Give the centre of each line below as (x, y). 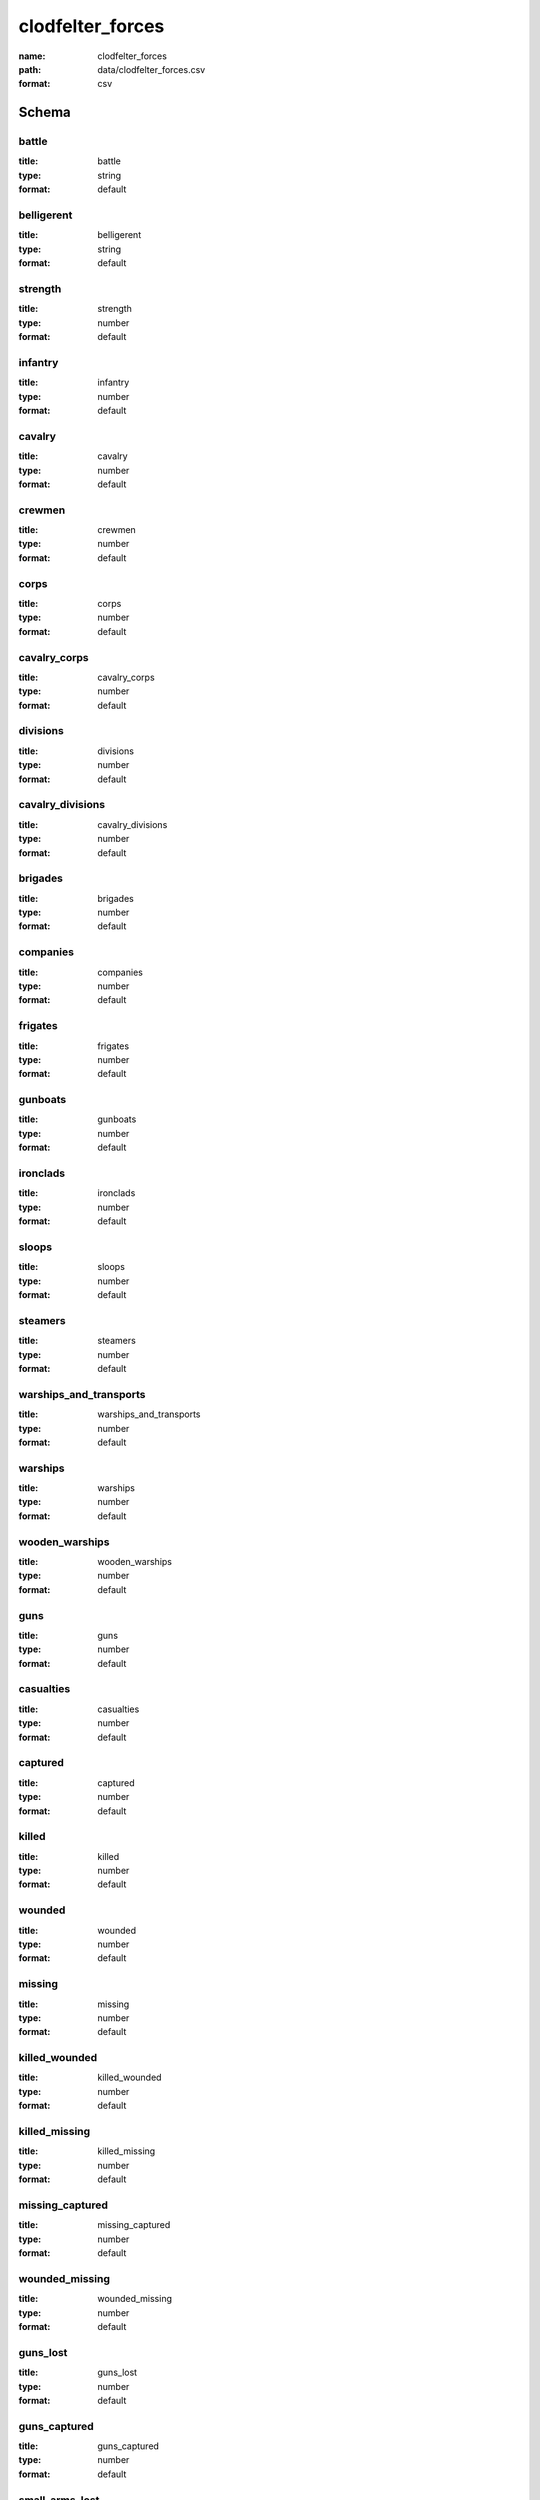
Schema (45, 112)
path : (30, 69)
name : (32, 56)
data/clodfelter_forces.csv (151, 69)
